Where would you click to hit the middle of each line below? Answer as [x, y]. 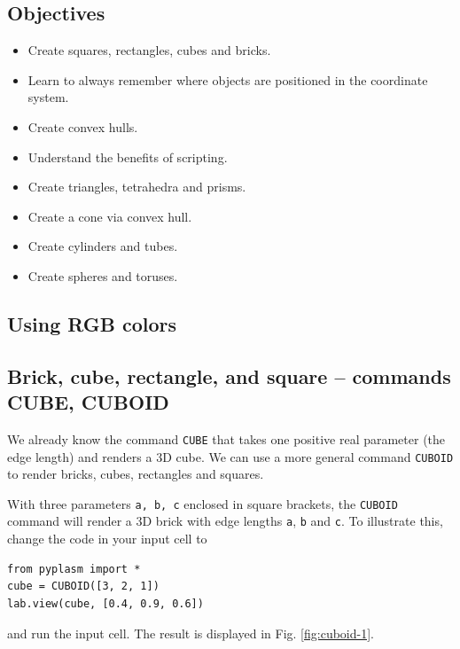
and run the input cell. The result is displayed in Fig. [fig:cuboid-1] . [191, 633]
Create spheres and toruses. [103, 275]
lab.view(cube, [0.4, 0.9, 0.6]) [105, 603]
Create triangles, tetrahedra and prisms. [137, 187]
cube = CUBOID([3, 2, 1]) [83, 586]
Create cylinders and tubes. [103, 246]
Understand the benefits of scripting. [128, 156]
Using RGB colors [92, 323]
